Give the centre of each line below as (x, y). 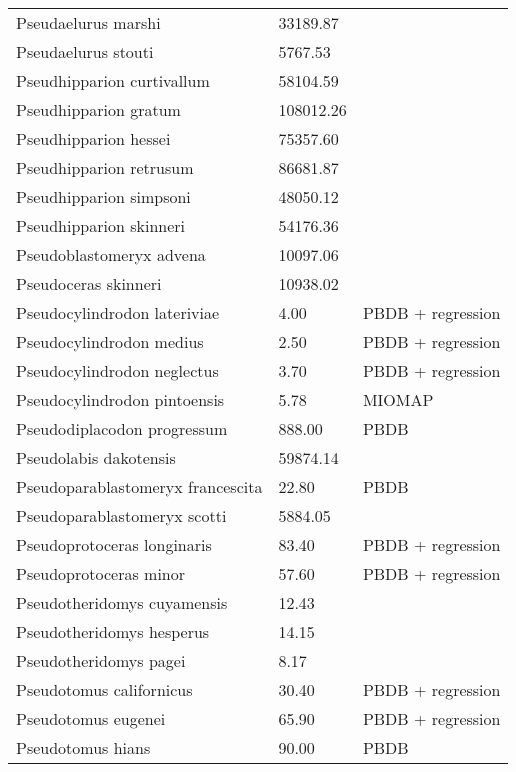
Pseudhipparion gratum (98, 109)
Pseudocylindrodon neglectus (117, 370)
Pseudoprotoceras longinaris (114, 544)
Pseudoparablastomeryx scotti (121, 515)
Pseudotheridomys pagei (101, 660)
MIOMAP (398, 399)
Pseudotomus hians (83, 747)
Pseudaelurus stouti (85, 51)
